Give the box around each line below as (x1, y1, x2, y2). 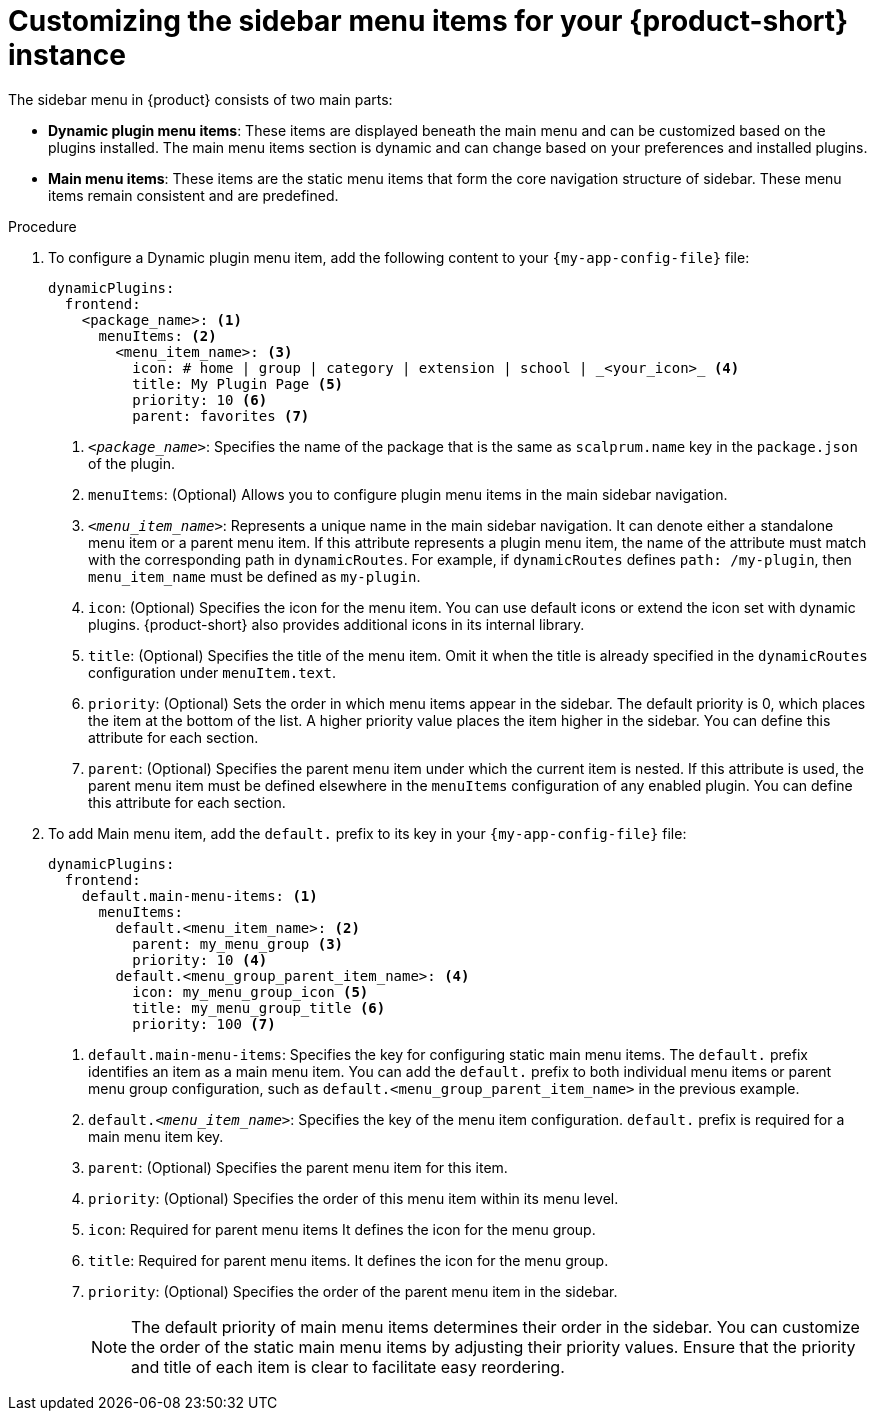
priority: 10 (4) (132, 951, 268, 968)
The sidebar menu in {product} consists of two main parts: (8, 90, 393, 108)
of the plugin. (88, 454, 175, 472)
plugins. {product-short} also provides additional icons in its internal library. (88, 615, 585, 633)
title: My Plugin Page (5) (132, 375, 344, 392)
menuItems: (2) (98, 327, 217, 344)
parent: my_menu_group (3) (132, 935, 344, 952)
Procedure (8, 217, 77, 235)
